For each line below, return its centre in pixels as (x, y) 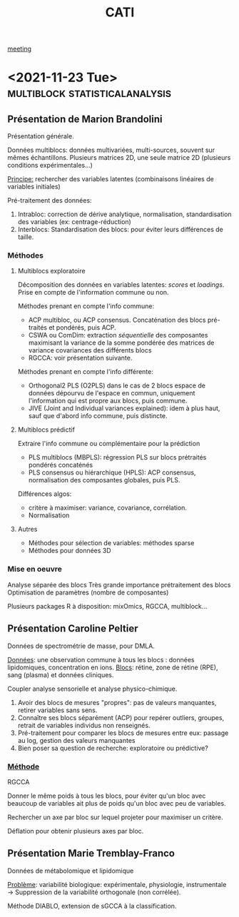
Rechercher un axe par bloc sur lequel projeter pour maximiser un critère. (115, 817)
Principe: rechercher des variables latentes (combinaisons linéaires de (111, 179)
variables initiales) (34, 187)
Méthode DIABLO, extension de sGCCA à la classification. (92, 906)
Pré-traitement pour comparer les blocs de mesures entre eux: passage (123, 733)
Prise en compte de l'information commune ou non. (93, 293)
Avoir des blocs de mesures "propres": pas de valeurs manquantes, (117, 702)
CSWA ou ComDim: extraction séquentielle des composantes (118, 335)
